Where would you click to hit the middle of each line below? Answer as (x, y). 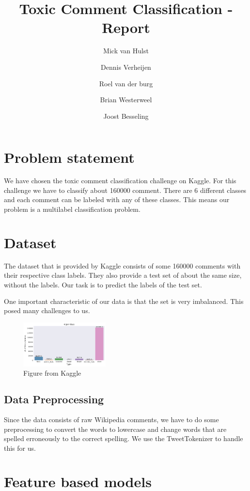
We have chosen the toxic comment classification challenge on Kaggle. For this (120, 181)
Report (126, 27)
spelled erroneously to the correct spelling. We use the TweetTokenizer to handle (124, 438)
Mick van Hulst (126, 51)
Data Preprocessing (54, 399)
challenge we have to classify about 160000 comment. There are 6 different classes (125, 190)
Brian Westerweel (126, 100)
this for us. (20, 448)
